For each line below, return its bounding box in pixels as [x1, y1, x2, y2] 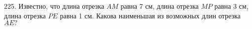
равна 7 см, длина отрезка [120, 1, 199, 11]
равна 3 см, [214, 1, 249, 11]
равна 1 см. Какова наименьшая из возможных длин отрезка [60, 10, 241, 20]
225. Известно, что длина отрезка [4, 1, 105, 11]
